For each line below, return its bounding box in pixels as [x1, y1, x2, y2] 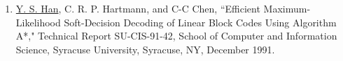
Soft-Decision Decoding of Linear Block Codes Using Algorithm [64, 15, 337, 29]
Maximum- [263, 1, 311, 15]
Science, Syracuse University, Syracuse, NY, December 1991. [15, 42, 275, 56]
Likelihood [15, 15, 61, 29]
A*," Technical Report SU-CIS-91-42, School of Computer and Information [15, 28, 337, 43]
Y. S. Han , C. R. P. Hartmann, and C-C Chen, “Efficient [15, 1, 260, 15]
